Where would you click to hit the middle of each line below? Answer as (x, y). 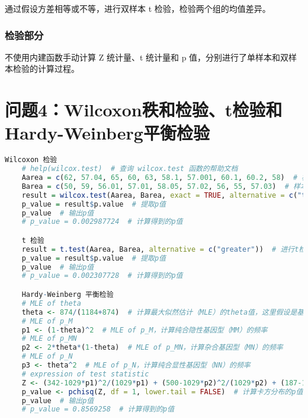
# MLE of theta (51, 303)
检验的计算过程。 (46, 69)
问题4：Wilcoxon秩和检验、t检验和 (144, 110)
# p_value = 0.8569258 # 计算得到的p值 (98, 409)
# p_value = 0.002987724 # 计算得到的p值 (102, 222)
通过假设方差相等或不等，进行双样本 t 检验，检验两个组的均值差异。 (138, 8)
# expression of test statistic (85, 374)
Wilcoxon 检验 (31, 160)
